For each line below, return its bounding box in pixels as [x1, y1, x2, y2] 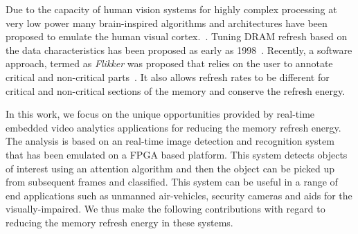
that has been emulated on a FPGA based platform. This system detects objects [6, 147, 348, 161]
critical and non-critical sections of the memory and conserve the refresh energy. [6, 83, 346, 98]
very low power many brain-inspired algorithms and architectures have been [6, 15, 328, 30]
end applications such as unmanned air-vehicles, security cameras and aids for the [6, 188, 352, 202]
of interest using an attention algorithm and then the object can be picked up [6, 161, 335, 175]
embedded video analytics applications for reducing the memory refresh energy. [6, 120, 341, 134]
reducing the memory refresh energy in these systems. [6, 215, 233, 229]
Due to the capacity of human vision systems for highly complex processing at [6, 2, 337, 16]
